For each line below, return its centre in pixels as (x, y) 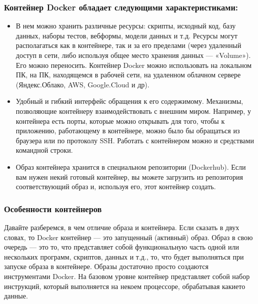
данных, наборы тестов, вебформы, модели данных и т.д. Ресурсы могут (126, 35)
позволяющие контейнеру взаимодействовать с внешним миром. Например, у (133, 111)
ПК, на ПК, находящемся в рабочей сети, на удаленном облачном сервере (128, 75)
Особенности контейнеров (53, 208)
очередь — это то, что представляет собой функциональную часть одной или (121, 247)
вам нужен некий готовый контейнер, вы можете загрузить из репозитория (129, 176)
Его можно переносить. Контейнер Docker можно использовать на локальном (134, 65)
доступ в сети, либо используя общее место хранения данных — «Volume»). (133, 55)
